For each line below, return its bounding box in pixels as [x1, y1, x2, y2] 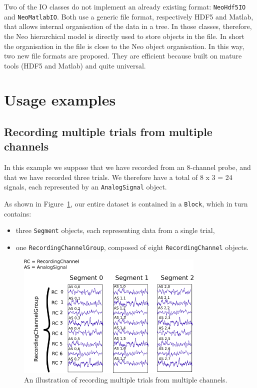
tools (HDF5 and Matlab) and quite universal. [4, 60, 146, 70]
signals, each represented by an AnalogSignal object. [4, 181, 167, 192]
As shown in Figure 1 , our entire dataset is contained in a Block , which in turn [4, 198, 248, 209]
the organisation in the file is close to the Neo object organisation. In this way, [4, 40, 244, 51]
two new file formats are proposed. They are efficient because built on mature [4, 50, 242, 61]
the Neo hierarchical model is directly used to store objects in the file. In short [4, 30, 244, 41]
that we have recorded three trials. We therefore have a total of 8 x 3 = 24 [4, 171, 232, 182]
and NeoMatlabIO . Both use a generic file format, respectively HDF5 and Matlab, [4, 11, 253, 21]
